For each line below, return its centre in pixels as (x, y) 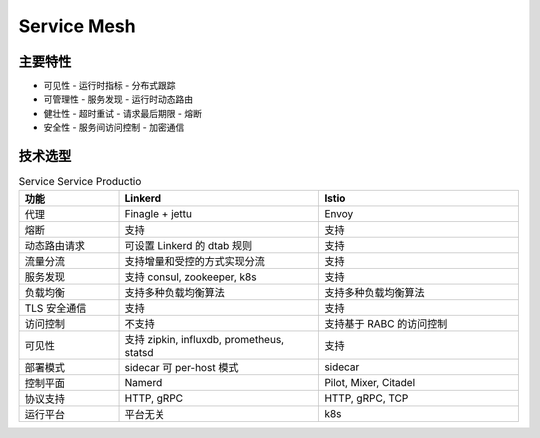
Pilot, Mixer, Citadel (370, 382)
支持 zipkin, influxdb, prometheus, (204, 339)
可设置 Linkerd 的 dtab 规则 (188, 245)
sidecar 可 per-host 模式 (181, 367)
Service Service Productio (80, 182)
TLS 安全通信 (55, 308)
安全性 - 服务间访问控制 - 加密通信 (114, 127)
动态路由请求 (54, 245)
